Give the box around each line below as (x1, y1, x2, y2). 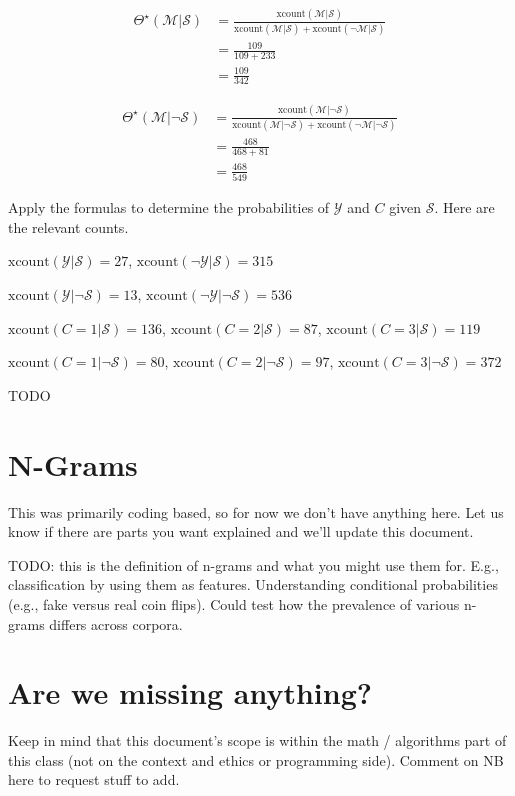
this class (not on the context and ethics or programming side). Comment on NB (8, 749, 504, 770)
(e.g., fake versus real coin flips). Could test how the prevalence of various (8, 593, 460, 614)
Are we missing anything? (8, 672, 372, 713)
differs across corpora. (49, 613, 183, 634)
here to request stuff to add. (8, 769, 180, 790)
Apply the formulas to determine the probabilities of (8, 197, 330, 218)
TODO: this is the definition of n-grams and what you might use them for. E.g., (8, 554, 499, 575)
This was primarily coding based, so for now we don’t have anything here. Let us (8, 501, 504, 522)
